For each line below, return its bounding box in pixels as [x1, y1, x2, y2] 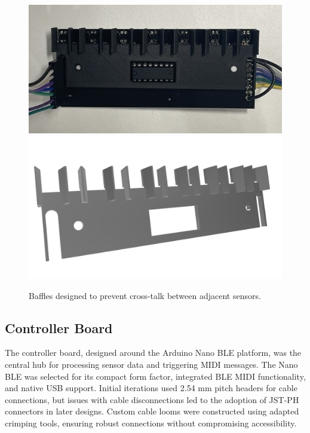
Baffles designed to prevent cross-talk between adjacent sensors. [29, 289, 261, 301]
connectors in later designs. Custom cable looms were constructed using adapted [5, 405, 299, 417]
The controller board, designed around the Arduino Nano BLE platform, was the [5, 346, 302, 359]
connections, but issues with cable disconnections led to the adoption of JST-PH [5, 393, 299, 405]
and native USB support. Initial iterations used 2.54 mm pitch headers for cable [5, 382, 297, 394]
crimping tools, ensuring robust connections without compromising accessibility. [5, 416, 297, 429]
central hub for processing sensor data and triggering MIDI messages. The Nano [5, 358, 298, 370]
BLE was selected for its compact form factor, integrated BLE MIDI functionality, [5, 370, 306, 382]
